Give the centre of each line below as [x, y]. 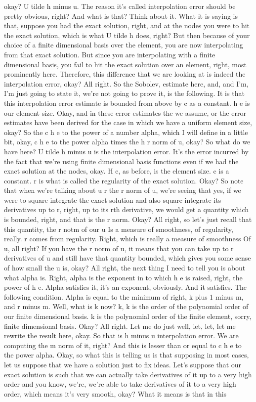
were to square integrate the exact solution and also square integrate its [113, 200]
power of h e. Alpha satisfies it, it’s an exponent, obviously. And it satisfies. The [126, 287]
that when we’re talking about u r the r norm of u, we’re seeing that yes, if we [123, 190]
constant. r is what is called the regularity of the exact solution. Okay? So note [124, 180]
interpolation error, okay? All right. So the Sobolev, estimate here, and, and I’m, [126, 83]
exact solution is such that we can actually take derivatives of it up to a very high [128, 374]
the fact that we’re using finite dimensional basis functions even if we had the [121, 161]
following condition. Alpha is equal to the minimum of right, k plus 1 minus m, [124, 296]
